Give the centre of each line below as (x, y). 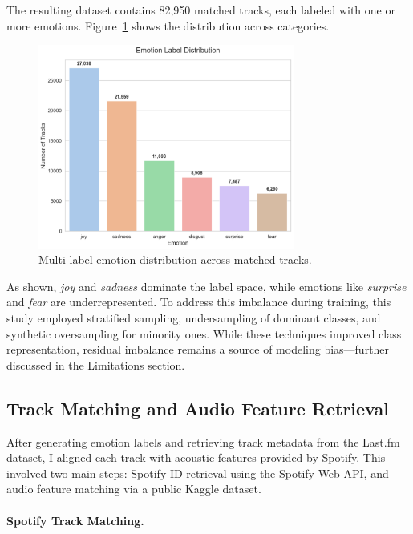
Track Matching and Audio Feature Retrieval (198, 408)
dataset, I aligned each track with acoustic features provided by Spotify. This (196, 457)
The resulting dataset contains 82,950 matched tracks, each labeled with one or (201, 10)
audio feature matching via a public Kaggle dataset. (134, 489)
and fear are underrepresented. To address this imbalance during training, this (199, 302)
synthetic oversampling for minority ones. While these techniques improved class (204, 333)
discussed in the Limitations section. (96, 364)
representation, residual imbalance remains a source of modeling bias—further (198, 349)
